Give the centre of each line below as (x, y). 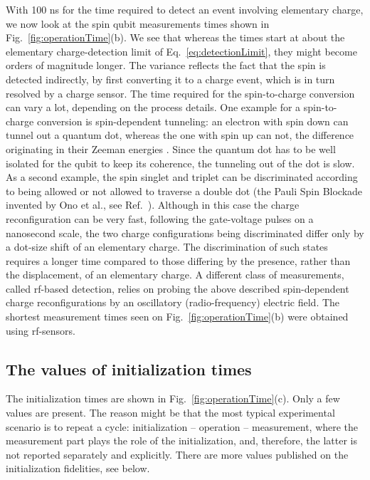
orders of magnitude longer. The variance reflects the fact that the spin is (166, 65)
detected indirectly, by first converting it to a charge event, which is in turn (170, 79)
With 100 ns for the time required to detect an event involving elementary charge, (185, 9)
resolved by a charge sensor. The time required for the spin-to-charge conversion (180, 93)
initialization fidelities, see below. (78, 468)
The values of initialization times (129, 369)
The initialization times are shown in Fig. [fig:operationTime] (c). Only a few (173, 398)
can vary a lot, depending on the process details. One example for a (153, 107)
